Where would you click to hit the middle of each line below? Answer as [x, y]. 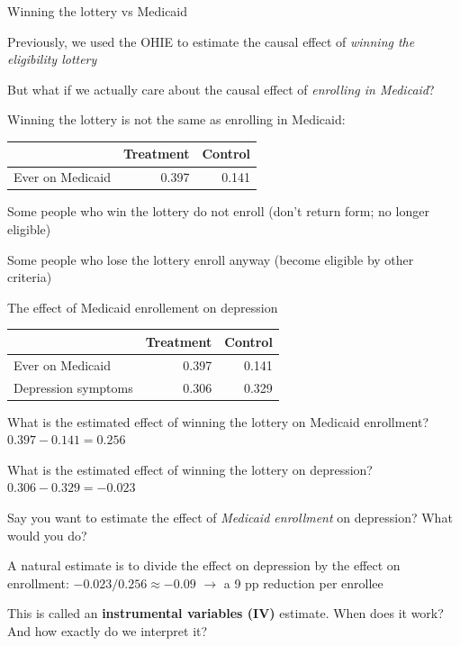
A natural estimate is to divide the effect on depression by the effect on [204, 565]
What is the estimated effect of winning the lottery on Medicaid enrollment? [218, 421]
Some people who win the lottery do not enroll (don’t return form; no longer [218, 211]
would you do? [47, 535]
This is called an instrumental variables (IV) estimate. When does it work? [225, 613]
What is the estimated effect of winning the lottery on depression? [190, 469]
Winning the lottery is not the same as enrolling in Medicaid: [176, 119]
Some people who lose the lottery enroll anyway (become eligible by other [211, 259]
